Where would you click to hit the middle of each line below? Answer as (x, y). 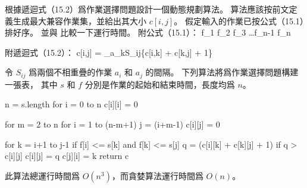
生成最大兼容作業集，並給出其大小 (79, 20)
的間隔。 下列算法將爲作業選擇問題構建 (222, 72)
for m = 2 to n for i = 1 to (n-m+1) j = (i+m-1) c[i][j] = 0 (112, 124)
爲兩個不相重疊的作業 (71, 72)
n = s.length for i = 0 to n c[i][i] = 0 (71, 104)
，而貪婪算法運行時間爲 (157, 175)
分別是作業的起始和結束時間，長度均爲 (160, 84)
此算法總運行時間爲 (42, 175)
